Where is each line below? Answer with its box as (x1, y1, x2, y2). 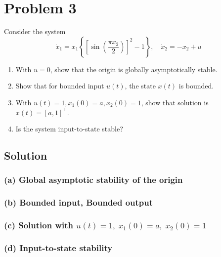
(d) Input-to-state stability (4, 241, 113, 254)
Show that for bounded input (15, 81, 104, 91)
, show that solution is (141, 97, 209, 107)
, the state (125, 81, 156, 91)
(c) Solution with (4, 219, 74, 231)
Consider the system (4, 26, 66, 37)
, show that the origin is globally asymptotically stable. (50, 64, 218, 74)
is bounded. (178, 81, 214, 91)
